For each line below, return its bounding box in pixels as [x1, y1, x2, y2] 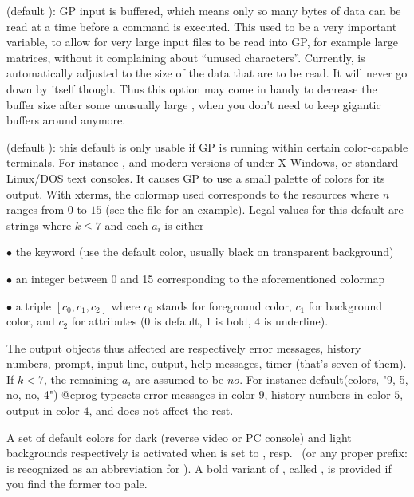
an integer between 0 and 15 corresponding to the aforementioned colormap [15, 270, 385, 286]
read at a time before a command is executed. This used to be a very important [6, 18, 397, 34]
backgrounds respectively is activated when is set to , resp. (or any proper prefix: [6, 444, 408, 461]
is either [164, 216, 204, 233]
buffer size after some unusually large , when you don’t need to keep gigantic [6, 96, 381, 112]
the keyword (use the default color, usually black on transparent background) [15, 243, 394, 260]
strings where [6, 216, 72, 233]
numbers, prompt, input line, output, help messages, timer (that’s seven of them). [6, 355, 407, 372]
